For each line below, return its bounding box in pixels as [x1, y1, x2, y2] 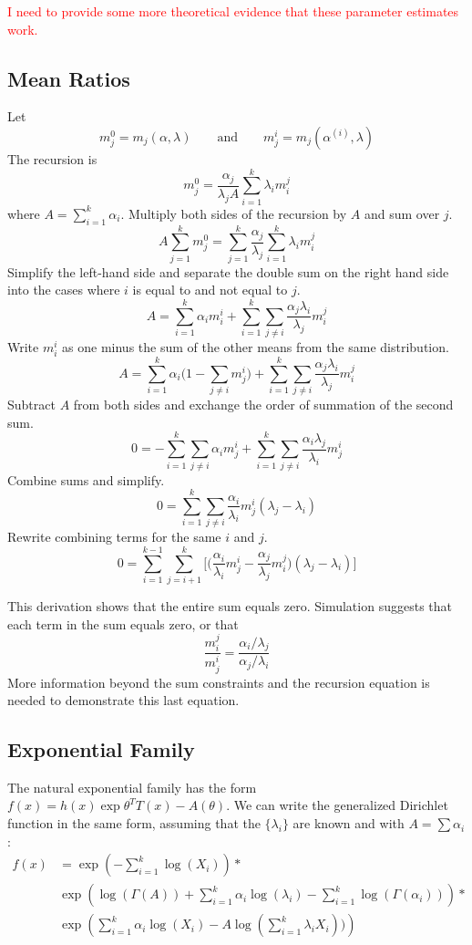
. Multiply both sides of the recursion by [120, 203, 347, 223]
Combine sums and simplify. [7, 470, 165, 489]
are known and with [292, 814, 405, 833]
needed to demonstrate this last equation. [7, 691, 240, 710]
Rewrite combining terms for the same [7, 527, 221, 546]
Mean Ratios [7, 64, 130, 92]
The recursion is [7, 149, 97, 168]
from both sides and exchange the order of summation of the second [73, 395, 454, 414]
